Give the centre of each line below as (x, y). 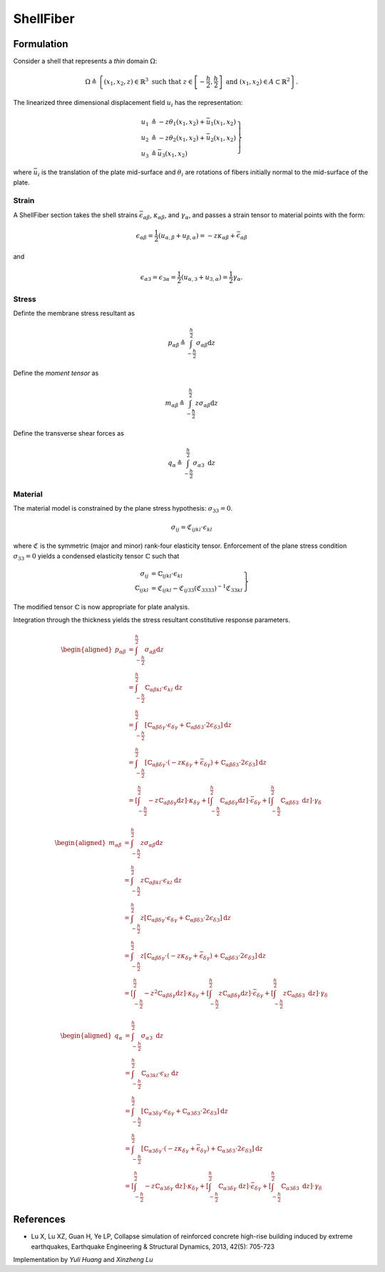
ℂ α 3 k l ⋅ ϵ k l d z (160, 1074)
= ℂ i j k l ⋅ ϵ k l (167, 574)
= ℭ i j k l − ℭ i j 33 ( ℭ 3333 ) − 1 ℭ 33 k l (197, 588)
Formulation (41, 44)
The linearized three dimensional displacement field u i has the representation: (128, 104)
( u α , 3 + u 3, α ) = (204, 278)
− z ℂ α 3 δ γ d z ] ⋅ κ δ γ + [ (177, 1187)
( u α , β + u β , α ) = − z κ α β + (197, 236)
